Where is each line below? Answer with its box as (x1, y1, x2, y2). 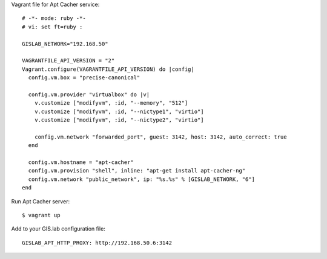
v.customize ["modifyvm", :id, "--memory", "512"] (34, 100, 188, 107)
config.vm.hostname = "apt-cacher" (28, 159, 134, 166)
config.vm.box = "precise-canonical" (28, 74, 140, 81)
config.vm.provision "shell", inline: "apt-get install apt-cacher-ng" (28, 167, 246, 174)
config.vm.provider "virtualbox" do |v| (28, 91, 150, 98)
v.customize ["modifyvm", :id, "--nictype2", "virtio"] (34, 117, 204, 123)
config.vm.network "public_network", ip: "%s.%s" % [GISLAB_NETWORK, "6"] (28, 175, 256, 183)
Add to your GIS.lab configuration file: (11, 225, 105, 232)
